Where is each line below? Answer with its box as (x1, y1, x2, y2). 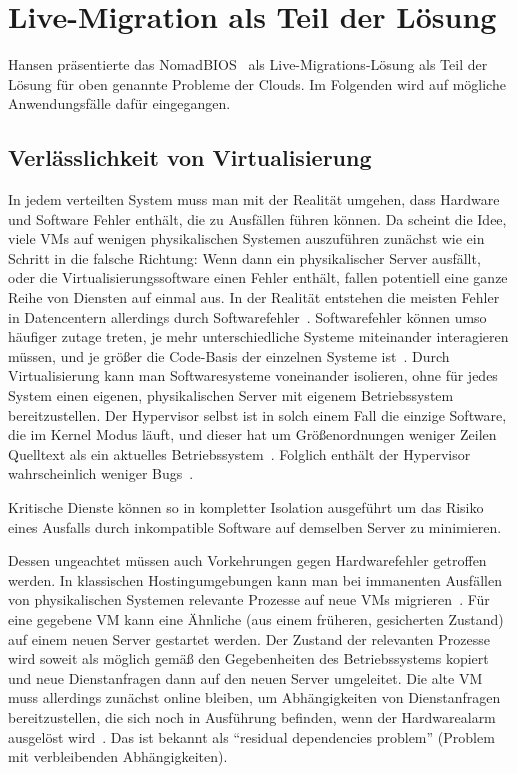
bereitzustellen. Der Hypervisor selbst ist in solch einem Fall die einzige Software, (8, 404, 507, 425)
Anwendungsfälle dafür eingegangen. (8, 93, 231, 114)
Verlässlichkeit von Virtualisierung (8, 142, 372, 173)
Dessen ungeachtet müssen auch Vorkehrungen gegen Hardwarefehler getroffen (8, 550, 487, 571)
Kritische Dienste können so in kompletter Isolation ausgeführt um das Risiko (8, 497, 484, 518)
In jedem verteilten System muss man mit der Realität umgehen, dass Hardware (8, 189, 500, 210)
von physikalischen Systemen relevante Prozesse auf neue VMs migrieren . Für (8, 589, 490, 610)
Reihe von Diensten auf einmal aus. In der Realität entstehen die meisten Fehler (8, 287, 500, 308)
